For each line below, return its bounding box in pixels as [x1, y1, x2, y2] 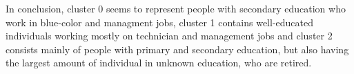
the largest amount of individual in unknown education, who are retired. [6, 55, 312, 70]
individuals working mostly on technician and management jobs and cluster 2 [6, 28, 333, 43]
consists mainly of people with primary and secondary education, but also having [6, 41, 349, 56]
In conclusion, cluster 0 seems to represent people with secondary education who [6, 1, 346, 15]
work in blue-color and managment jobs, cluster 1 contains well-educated [6, 15, 313, 29]
